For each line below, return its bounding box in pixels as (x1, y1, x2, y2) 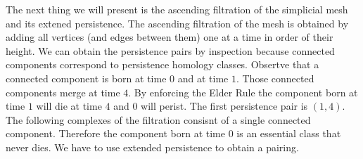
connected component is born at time (6, 70, 167, 85)
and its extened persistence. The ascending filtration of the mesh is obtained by (6, 15, 349, 30)
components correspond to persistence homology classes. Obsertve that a (6, 57, 319, 72)
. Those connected (236, 70, 314, 85)
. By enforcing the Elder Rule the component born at (128, 84, 358, 99)
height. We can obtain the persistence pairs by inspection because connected (6, 43, 335, 58)
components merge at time (6, 84, 120, 99)
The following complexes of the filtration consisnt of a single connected (6, 112, 311, 127)
